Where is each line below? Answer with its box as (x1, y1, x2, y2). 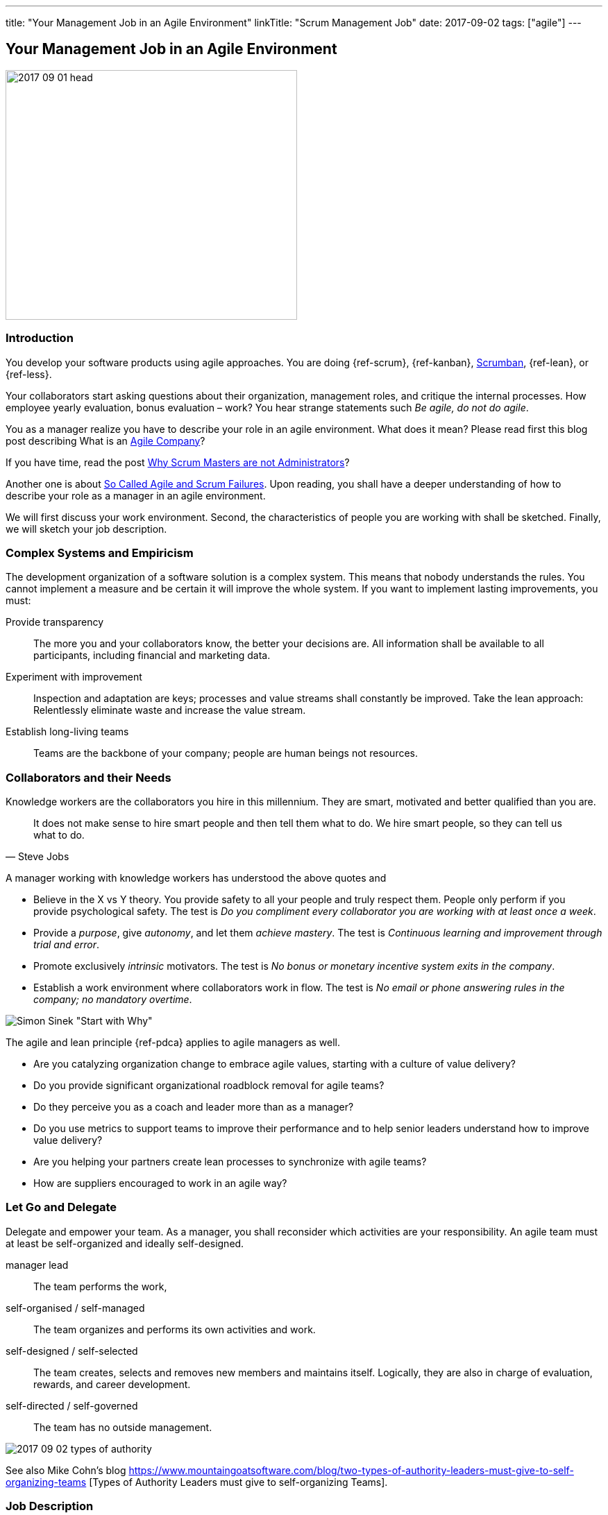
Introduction (6, 331, 74, 345)
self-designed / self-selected (6, 1344, 138, 1357)
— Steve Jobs (6, 850, 69, 863)
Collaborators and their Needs (6, 770, 171, 785)
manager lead (6, 1258, 69, 1271)
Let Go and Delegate (6, 1200, 117, 1215)
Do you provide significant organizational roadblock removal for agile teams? (33, 1079, 385, 1092)
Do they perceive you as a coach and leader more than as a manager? (33, 1101, 354, 1113)
